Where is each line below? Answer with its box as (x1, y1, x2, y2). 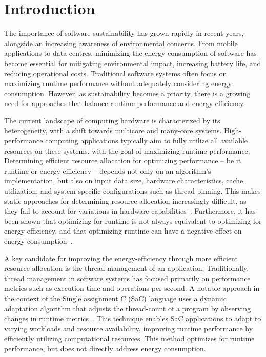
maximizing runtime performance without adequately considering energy (4, 78, 232, 89)
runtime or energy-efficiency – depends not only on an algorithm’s (4, 165, 211, 176)
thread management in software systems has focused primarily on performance (4, 272, 251, 283)
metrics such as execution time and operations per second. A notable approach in (4, 283, 260, 293)
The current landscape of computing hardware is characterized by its (4, 115, 220, 125)
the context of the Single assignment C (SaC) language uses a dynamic (4, 292, 227, 303)
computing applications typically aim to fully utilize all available (45, 135, 248, 146)
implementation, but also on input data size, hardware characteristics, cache (4, 175, 243, 186)
